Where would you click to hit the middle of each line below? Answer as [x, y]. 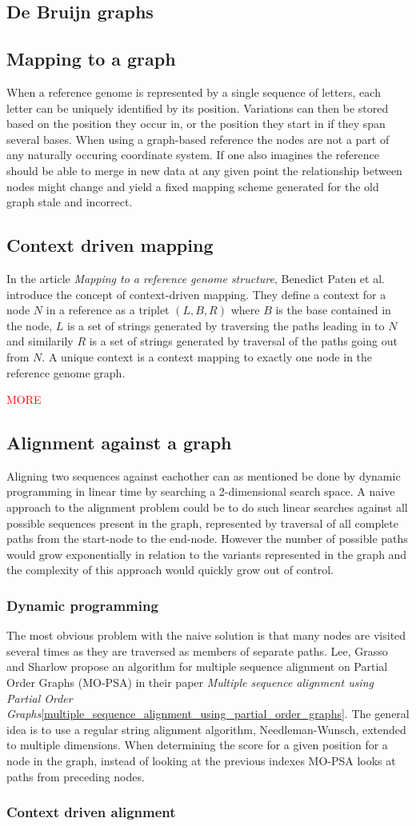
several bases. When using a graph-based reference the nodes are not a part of [198, 139]
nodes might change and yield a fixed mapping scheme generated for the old [193, 186]
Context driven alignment [91, 812]
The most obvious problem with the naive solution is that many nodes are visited [206, 635]
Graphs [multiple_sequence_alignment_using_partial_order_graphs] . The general [208, 714]
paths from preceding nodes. [76, 776]
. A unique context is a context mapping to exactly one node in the [207, 356]
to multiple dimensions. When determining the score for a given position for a [197, 745]
